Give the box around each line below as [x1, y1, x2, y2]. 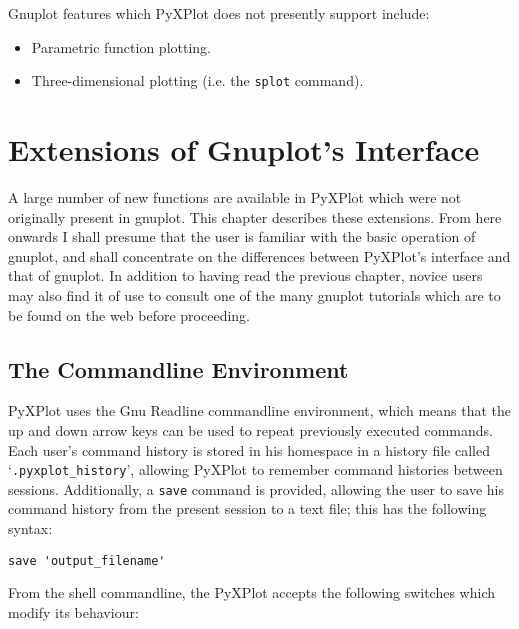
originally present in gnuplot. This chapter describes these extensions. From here [8, 206, 502, 227]
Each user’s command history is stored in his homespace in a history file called [8, 439, 490, 460]
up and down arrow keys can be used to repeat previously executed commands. [8, 419, 493, 440]
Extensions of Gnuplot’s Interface [8, 129, 480, 170]
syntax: [8, 518, 53, 539]
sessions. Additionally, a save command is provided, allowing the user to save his [8, 478, 504, 499]
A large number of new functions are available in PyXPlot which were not [8, 186, 462, 207]
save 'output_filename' [8, 553, 166, 568]
